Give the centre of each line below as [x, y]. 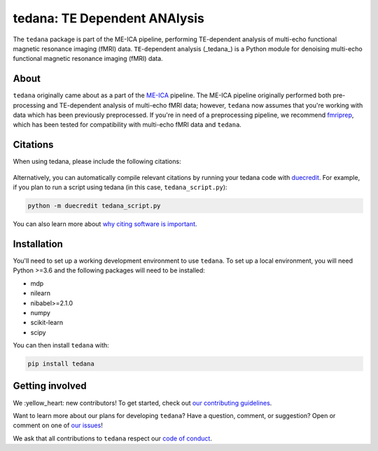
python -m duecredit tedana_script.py [94, 206]
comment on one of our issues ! [58, 425]
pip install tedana [61, 364]
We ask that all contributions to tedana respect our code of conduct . [113, 438]
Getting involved [50, 386]
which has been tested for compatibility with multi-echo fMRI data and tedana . [127, 125]
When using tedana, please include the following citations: [97, 162]
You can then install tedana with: [61, 345]
